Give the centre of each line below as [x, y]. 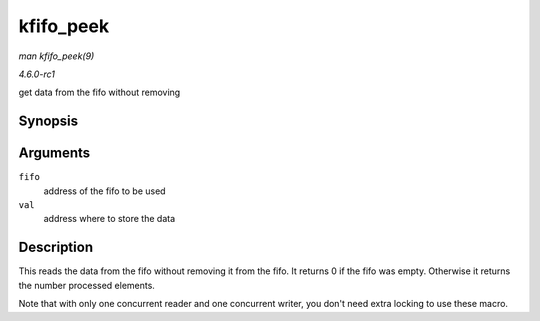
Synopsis [48, 121]
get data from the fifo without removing [99, 92]
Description [56, 247]
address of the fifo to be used [104, 191]
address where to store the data [109, 219]
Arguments [54, 153]
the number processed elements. [86, 285]
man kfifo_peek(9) [56, 56]
